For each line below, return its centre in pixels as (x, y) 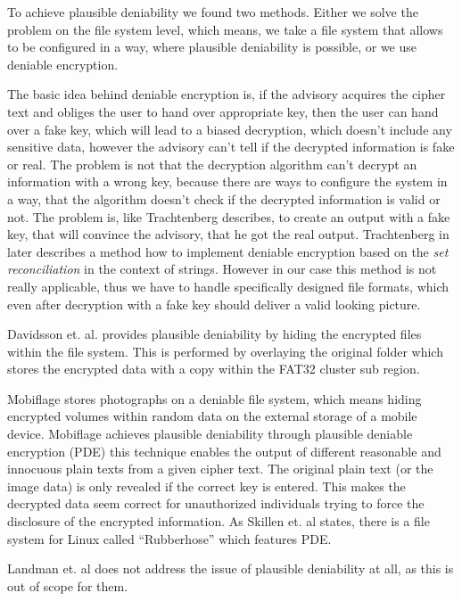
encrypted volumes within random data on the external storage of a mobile (212, 416)
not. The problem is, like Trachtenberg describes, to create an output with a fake (229, 216)
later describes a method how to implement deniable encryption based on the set (228, 251)
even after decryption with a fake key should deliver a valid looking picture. (214, 304)
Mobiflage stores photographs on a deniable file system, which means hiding (214, 398)
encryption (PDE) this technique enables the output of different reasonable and (224, 451)
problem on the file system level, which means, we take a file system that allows (225, 29)
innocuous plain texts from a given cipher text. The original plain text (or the (220, 469)
